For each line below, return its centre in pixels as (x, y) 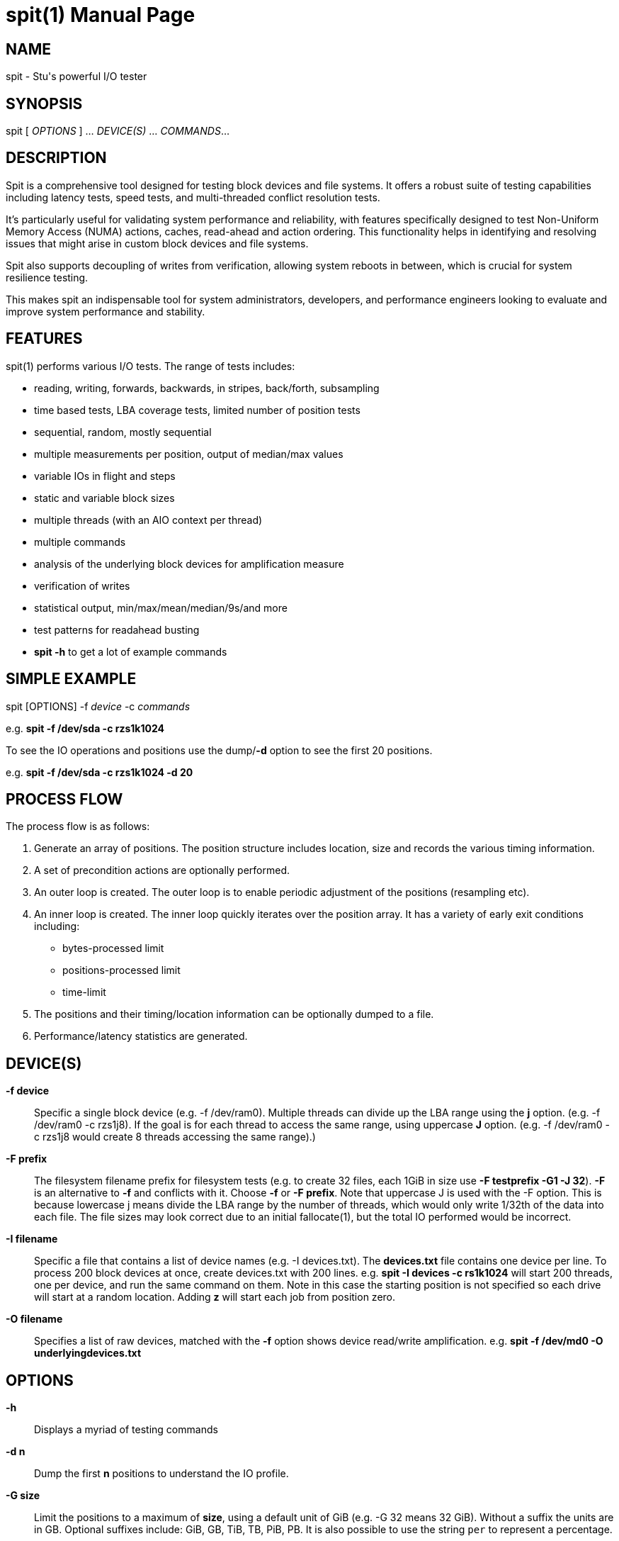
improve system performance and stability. (106, 311)
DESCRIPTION (56, 158)
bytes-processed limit (113, 948)
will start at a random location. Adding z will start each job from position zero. (215, 1297)
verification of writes (82, 585)
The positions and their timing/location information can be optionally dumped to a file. (234, 1014)
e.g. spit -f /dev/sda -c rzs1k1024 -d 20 (100, 772)
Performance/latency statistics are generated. (141, 1036)
